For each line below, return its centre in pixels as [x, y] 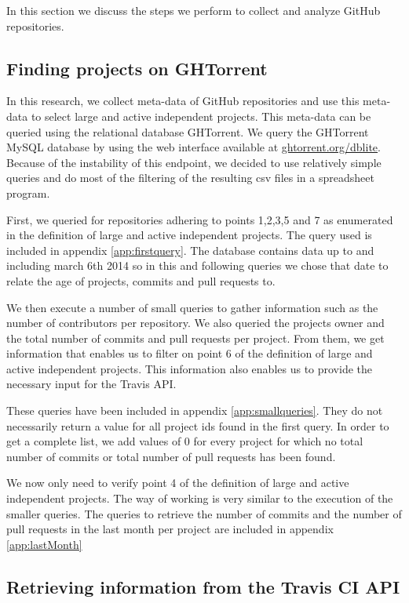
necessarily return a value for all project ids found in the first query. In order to [198, 425]
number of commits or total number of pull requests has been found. [171, 456]
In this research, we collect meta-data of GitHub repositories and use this [183, 101]
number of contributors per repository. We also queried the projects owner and [195, 323]
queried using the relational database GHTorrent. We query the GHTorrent [188, 131]
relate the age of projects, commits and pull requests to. [141, 280]
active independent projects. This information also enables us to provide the [190, 368]
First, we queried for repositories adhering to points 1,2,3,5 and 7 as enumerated [200, 219]
